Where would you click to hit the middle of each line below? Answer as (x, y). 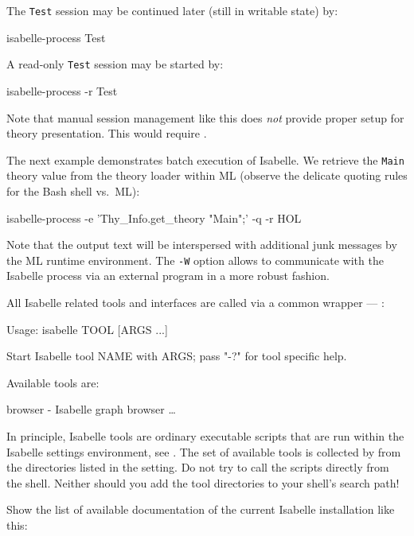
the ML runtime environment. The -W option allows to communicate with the (195, 260)
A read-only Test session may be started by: (115, 64)
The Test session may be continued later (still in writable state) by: (172, 10)
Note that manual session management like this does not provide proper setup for (205, 117)
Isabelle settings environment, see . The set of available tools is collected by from (204, 451)
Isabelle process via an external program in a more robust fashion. (168, 276)
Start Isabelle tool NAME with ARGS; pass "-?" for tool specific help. (177, 356)
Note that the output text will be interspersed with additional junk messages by (202, 245)
